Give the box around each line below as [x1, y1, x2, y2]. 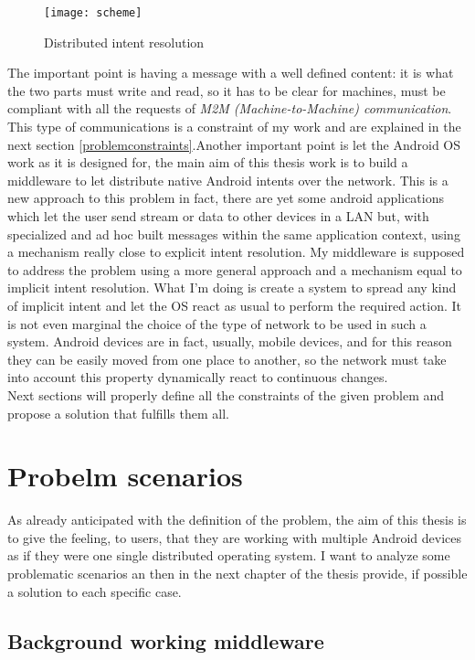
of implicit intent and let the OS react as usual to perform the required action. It [7, 295, 461, 314]
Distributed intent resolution [44, 32, 205, 51]
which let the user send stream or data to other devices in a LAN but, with [7, 207, 429, 225]
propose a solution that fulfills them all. [7, 403, 229, 422]
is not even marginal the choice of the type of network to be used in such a [7, 314, 427, 333]
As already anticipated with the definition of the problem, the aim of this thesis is [7, 510, 467, 529]
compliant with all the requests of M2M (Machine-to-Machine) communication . [7, 99, 452, 118]
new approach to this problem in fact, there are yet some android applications [7, 188, 444, 208]
